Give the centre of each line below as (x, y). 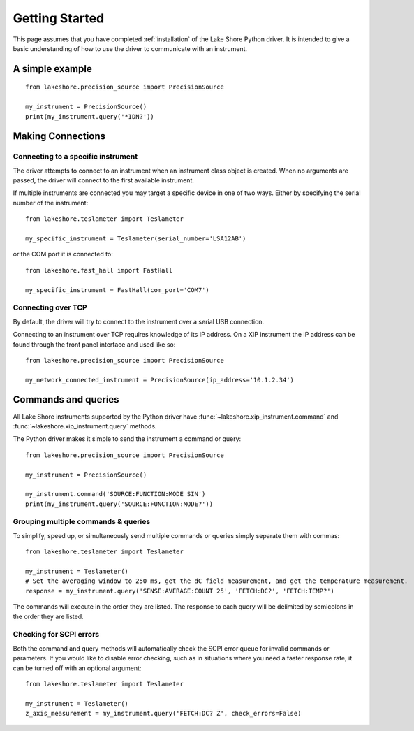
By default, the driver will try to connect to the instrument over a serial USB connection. (139, 321)
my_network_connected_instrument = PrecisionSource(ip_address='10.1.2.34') (160, 380)
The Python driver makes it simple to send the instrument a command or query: (127, 439)
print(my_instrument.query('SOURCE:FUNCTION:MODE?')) (119, 504)
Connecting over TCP (50, 307)
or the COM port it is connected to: (63, 254)
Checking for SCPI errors (56, 635)
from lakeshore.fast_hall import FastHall (99, 270)
